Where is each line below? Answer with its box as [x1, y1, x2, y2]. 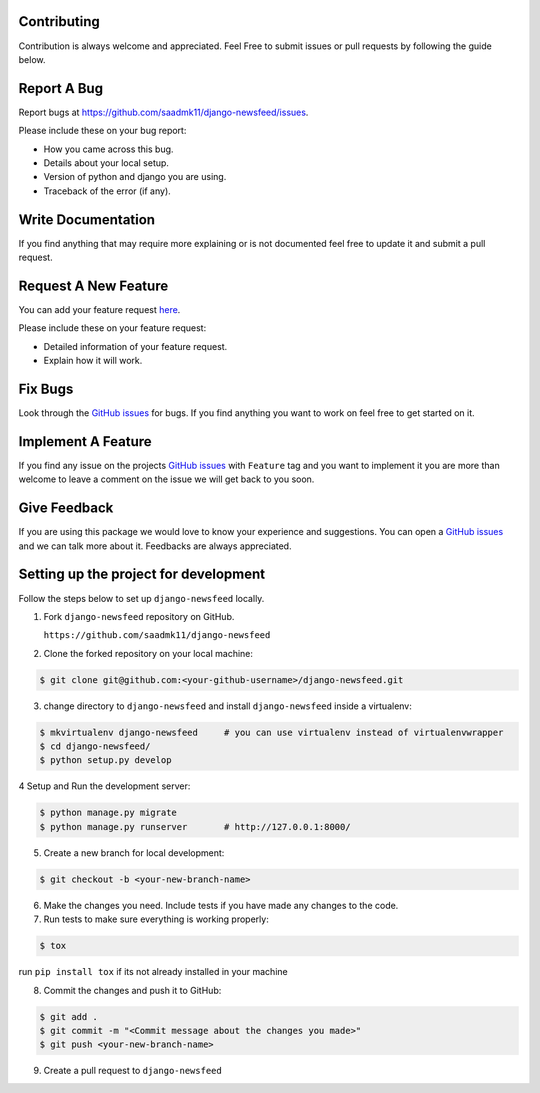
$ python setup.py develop [39, 755, 172, 766]
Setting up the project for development [18, 566, 266, 583]
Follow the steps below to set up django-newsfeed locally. [18, 592, 265, 604]
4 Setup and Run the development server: [18, 780, 191, 792]
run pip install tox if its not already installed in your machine [18, 966, 289, 978]
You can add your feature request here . [18, 303, 181, 315]
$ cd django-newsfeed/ [39, 741, 151, 752]
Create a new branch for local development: [43, 846, 225, 859]
